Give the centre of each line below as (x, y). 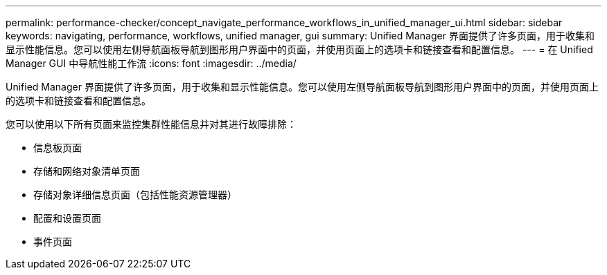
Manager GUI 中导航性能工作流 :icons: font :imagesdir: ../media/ (151, 63)
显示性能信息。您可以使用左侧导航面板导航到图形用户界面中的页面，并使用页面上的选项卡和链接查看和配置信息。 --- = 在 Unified (299, 49)
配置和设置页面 (67, 218)
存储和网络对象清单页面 (87, 171)
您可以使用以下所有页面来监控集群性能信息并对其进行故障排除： (151, 124)
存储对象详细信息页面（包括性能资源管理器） (135, 195)
